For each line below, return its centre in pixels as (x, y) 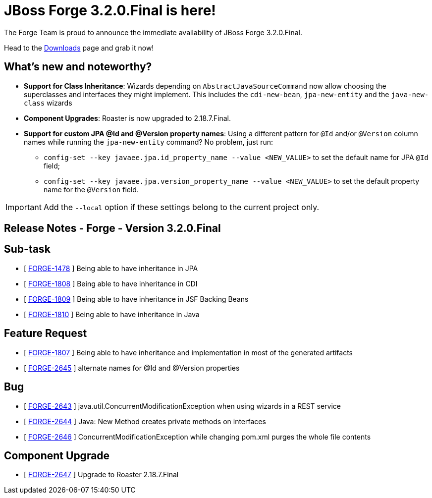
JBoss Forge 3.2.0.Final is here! (110, 10)
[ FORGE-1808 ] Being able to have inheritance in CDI (111, 283)
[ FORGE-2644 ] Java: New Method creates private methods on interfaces (145, 421)
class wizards (48, 103)
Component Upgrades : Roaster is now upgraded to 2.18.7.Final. (128, 118)
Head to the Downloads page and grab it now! (79, 48)
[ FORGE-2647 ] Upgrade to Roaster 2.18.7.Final (101, 475)
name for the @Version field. (91, 189)
